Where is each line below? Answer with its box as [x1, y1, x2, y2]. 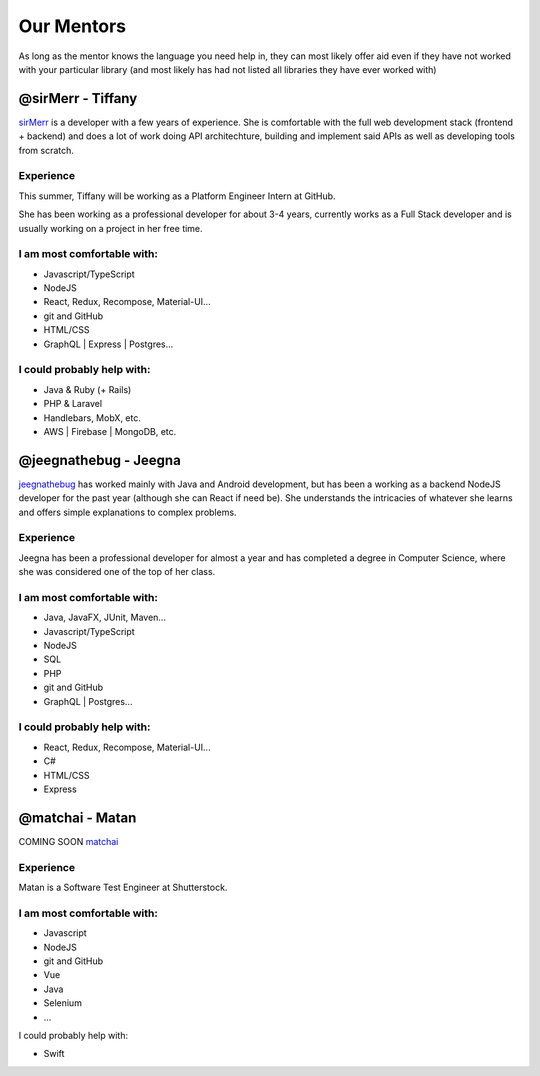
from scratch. [18, 144, 75, 156]
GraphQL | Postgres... [43, 695, 133, 707]
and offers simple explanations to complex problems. [18, 506, 237, 518]
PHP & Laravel [43, 398, 103, 410]
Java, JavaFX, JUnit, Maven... [43, 611, 167, 624]
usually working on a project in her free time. [18, 222, 204, 234]
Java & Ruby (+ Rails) [43, 383, 132, 395]
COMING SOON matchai [18, 835, 119, 847]
